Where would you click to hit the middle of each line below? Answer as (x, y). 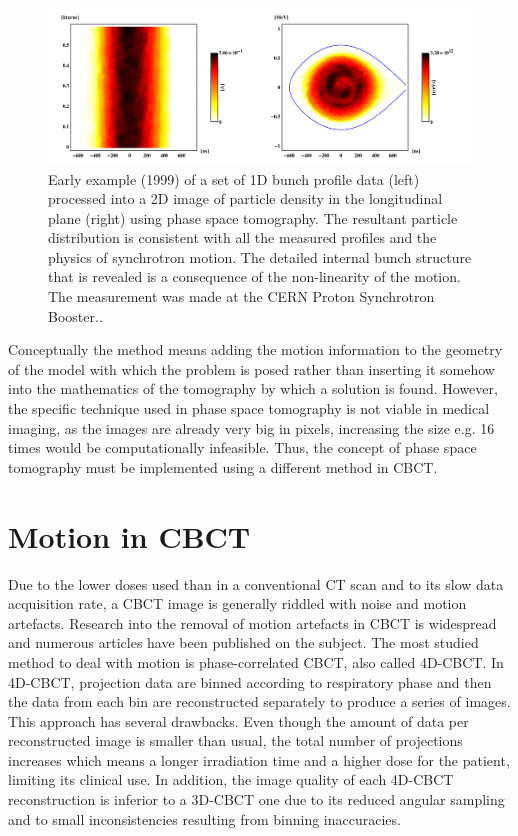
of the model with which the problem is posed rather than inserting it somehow (251, 368)
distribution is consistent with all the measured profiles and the (242, 237)
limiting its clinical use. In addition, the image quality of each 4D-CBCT (231, 779)
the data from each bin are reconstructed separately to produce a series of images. (259, 701)
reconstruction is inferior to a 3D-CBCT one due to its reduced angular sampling (256, 799)
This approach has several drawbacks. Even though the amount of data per (238, 720)
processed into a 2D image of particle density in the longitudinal (245, 198)
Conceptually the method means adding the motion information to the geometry (255, 349)
